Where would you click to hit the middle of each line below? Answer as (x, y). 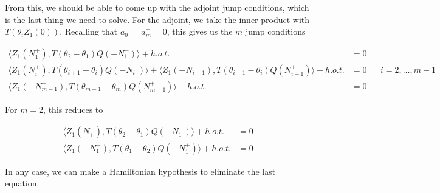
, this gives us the (200, 31)
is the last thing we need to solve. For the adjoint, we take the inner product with (157, 19)
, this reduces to (73, 109)
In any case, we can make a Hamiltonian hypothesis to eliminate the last (140, 171)
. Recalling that (89, 31)
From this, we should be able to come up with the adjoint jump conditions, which (157, 7)
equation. (22, 183)
